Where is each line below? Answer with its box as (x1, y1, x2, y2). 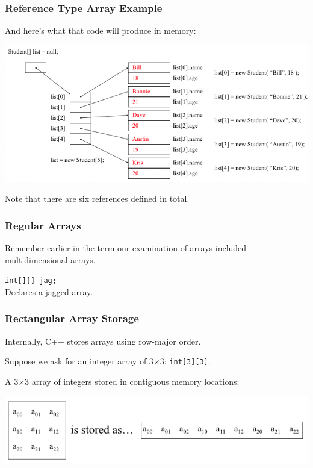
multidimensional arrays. (5, 253, 96, 266)
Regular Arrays (5, 217, 81, 232)
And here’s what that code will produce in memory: (5, 24, 196, 37)
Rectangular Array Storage (5, 311, 139, 326)
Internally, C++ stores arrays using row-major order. (5, 334, 201, 347)
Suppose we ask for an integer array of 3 (5, 355, 153, 367)
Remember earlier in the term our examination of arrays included (5, 241, 247, 254)
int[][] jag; (5, 276, 57, 285)
